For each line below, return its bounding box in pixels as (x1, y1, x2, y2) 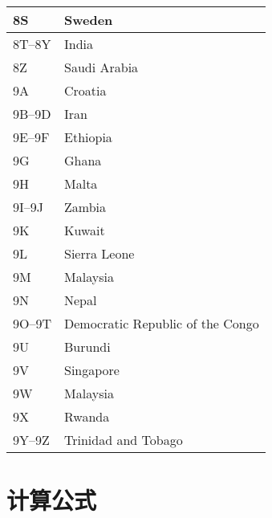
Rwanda (64, 407, 110, 426)
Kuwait (64, 221, 105, 239)
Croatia (64, 81, 107, 100)
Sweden (64, 10, 113, 29)
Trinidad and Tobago (64, 430, 183, 449)
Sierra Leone (64, 244, 135, 263)
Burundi (64, 337, 111, 356)
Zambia (64, 198, 107, 216)
